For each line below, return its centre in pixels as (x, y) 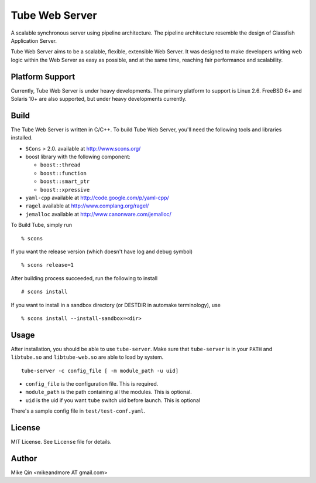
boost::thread (60, 165)
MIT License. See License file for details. (61, 442)
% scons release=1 (48, 265)
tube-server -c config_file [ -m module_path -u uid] (100, 370)
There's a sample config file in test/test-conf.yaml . (78, 411)
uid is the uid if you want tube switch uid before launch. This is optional (113, 400)
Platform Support (43, 76)
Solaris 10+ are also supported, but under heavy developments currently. (99, 99)
